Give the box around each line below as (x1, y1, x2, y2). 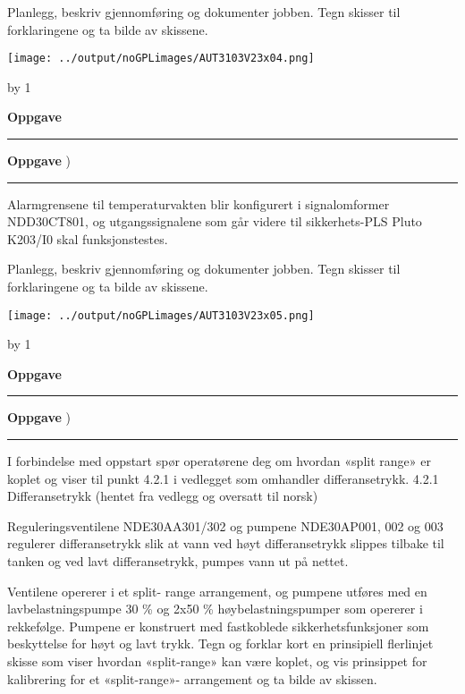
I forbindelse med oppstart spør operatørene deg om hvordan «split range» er (7, 452, 431, 470)
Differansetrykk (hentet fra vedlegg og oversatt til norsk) (7, 487, 318, 505)
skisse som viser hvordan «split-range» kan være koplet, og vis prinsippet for (7, 651, 427, 670)
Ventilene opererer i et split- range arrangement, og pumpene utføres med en (7, 581, 427, 600)
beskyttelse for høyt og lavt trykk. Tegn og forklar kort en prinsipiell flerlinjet (7, 634, 434, 653)
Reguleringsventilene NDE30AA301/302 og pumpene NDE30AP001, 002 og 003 (7, 516, 444, 535)
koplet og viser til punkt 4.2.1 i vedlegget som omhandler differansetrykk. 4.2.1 (7, 469, 439, 487)
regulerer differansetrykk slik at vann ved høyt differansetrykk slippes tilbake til (7, 534, 444, 553)
